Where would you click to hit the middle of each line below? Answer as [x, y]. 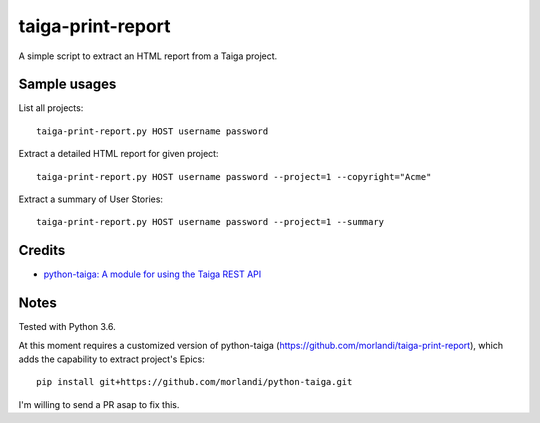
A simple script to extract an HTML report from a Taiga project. [148, 56]
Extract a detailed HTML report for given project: [118, 154]
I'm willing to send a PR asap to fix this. [99, 404]
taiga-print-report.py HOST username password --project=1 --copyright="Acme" [234, 176]
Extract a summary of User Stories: [91, 199]
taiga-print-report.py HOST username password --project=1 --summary [210, 222]
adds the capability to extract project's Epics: [111, 359]
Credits [42, 250]
